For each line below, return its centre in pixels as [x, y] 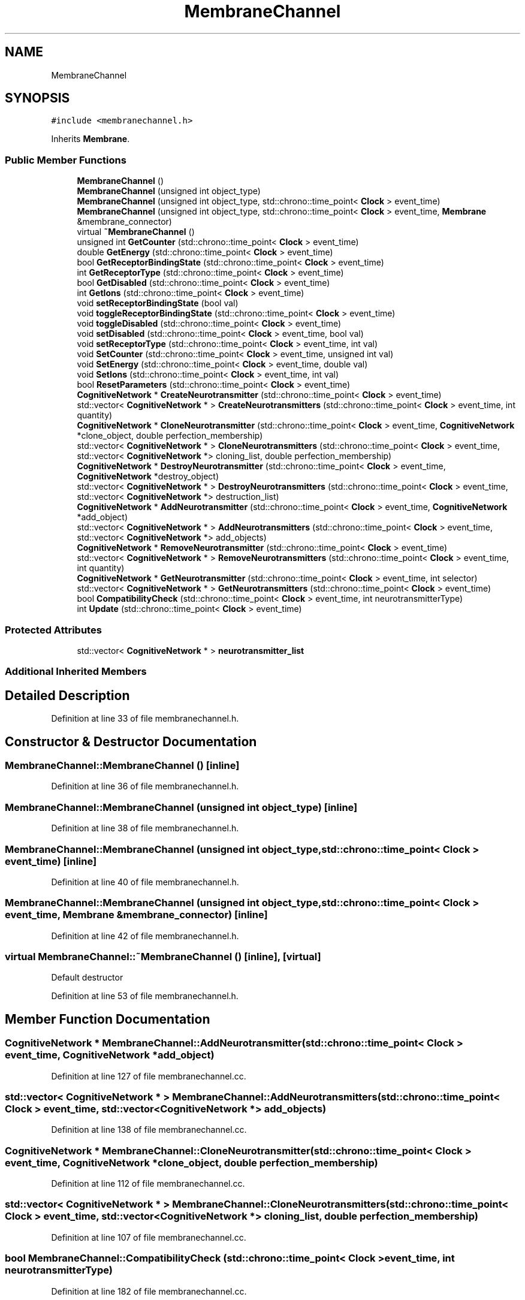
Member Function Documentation [108, 1019]
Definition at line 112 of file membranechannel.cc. [148, 1184]
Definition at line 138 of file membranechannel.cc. [149, 1130]
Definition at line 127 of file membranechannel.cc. [149, 1076]
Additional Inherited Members [76, 672]
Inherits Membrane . [90, 139]
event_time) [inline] [51, 861]
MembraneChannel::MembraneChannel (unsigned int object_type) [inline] [181, 807]
